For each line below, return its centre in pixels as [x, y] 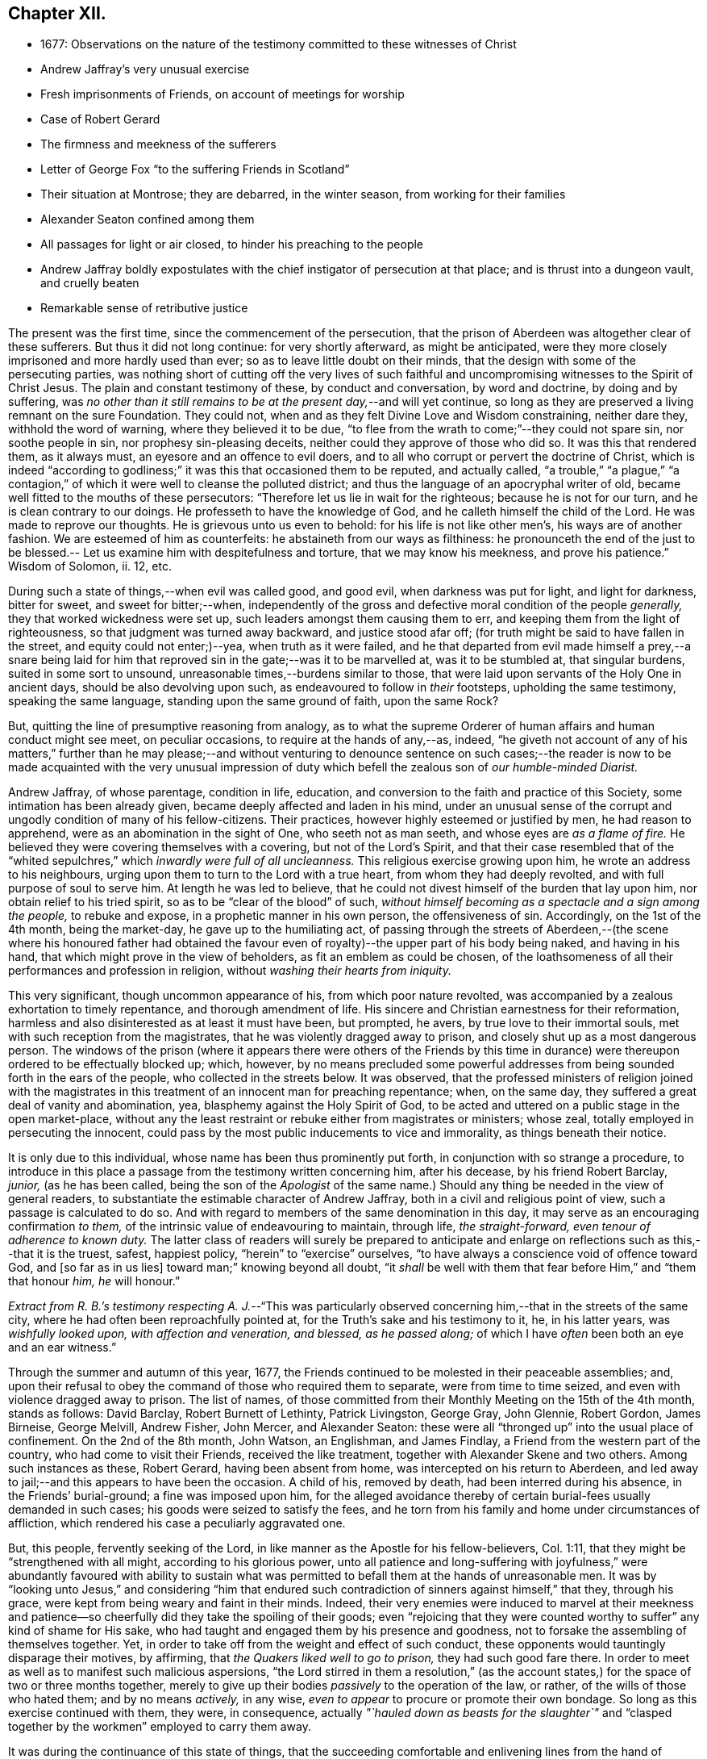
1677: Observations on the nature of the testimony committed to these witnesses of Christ [279, 44]
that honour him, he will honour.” [94, 1281]
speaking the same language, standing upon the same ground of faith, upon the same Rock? [254, 701]
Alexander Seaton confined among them [148, 219]
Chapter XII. [57, 13]
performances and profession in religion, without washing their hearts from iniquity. [230, 971]
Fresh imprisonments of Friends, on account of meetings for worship [222, 94]
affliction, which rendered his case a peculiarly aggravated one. [177, 1523]
